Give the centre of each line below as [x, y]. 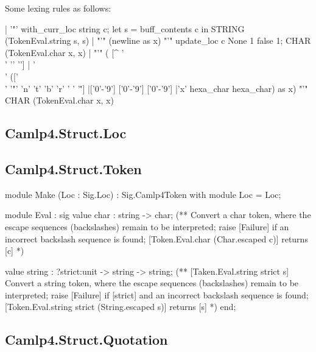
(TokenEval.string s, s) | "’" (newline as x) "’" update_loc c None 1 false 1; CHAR [158, 40]
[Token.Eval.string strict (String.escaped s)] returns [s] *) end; [121, 307]
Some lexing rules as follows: [58, 8]
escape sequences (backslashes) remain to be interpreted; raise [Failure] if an [147, 226]
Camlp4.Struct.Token [73, 168]
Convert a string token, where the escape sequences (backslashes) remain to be [152, 283]
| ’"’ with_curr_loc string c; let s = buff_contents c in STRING [125, 28]
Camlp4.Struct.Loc [66, 133]
